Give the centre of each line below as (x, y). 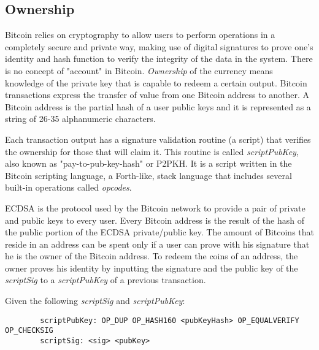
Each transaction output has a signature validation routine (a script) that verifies (158, 139)
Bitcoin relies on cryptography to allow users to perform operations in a (140, 35)
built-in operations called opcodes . (68, 187)
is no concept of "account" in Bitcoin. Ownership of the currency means (139, 70)
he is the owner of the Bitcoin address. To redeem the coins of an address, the (152, 256)
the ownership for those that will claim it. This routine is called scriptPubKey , (152, 151)
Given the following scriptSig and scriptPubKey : (95, 301)
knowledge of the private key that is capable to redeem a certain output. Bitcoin (156, 82)
